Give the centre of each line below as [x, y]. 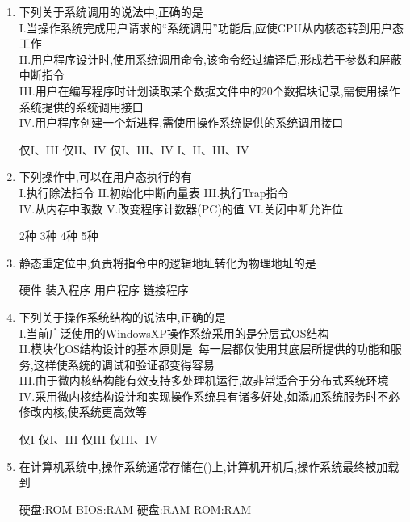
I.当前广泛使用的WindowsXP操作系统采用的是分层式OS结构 [174, 333]
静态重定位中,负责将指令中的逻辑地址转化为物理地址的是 [167, 262]
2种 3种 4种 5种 [59, 236]
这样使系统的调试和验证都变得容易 [124, 364]
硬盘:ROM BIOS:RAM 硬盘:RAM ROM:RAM [135, 509]
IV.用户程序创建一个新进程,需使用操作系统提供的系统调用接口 [181, 122]
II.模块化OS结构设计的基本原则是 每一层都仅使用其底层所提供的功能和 [205, 349]
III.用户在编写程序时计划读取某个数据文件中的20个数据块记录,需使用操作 [209, 90]
